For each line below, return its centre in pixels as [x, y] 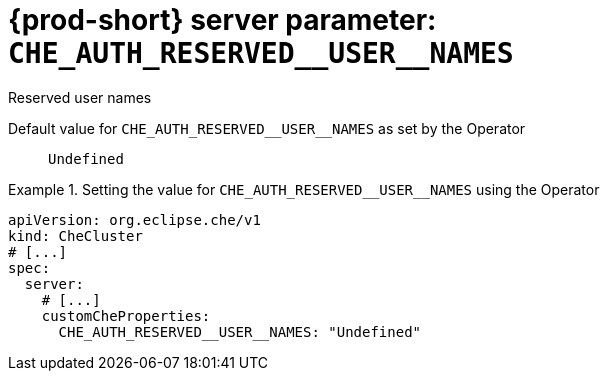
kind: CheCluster [75, 235]
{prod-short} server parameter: [222, 20]
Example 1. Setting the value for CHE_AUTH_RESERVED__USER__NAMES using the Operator [304, 189]
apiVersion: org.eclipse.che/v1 [134, 219]
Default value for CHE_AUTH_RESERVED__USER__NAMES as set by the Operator [267, 128]
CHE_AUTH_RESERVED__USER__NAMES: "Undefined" [240, 331]
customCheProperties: [126, 315]
